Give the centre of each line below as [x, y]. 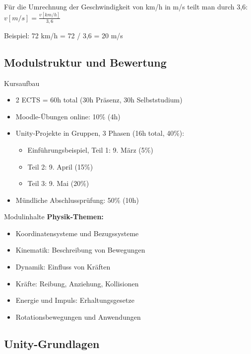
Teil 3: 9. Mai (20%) [58, 183]
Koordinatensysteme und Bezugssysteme [77, 233]
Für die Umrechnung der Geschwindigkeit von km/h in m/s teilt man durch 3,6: [126, 6]
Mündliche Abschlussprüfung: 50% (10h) [77, 200]
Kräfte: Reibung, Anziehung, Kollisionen [77, 283]
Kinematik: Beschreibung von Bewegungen [80, 250]
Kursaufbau [22, 83]
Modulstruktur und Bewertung [85, 62]
